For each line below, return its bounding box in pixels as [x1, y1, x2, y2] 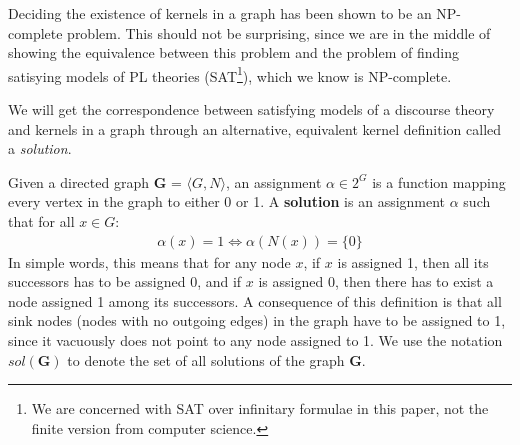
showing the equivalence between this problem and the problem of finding [8, 42, 459, 63]
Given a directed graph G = [8, 171, 182, 192]
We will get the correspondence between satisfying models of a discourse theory [8, 99, 495, 120]
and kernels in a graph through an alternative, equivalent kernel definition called [8, 118, 502, 139]
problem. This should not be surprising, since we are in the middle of [67, 22, 491, 43]
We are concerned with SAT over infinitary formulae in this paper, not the [31, 398, 489, 419]
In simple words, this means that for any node [8, 251, 291, 272]
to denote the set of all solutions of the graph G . [67, 349, 366, 370]
